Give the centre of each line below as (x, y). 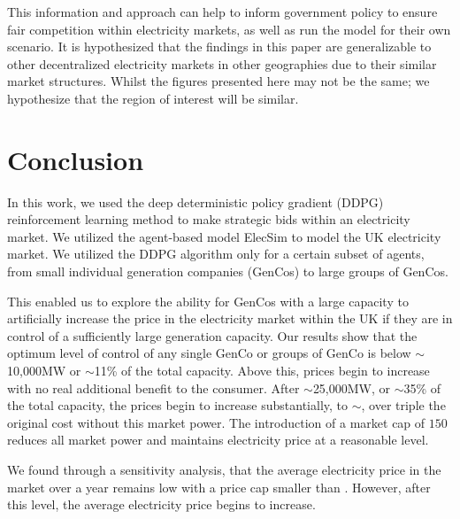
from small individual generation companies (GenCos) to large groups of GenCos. (228, 271)
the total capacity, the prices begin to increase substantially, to (177, 405)
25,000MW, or (352, 387)
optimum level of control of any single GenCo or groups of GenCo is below (209, 353)
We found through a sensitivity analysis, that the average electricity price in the (224, 469)
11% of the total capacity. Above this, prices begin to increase (262, 371)
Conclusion (76, 159)
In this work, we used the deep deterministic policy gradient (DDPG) (195, 201)
